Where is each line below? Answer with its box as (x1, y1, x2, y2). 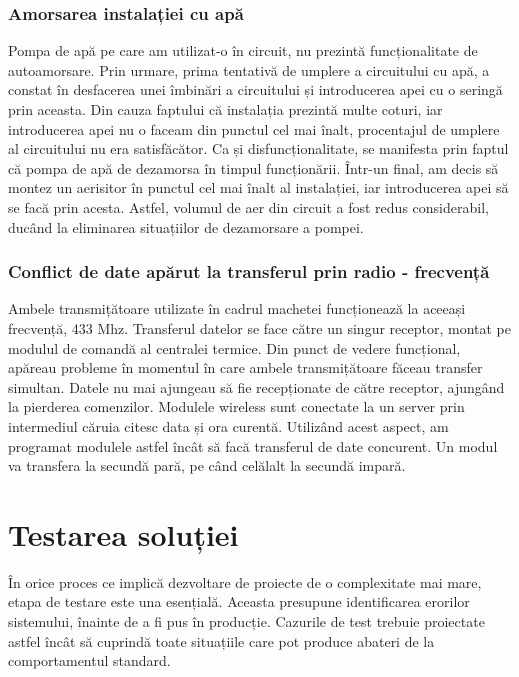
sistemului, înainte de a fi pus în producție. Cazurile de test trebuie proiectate (8, 611, 485, 632)
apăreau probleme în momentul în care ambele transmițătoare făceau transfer (8, 357, 483, 378)
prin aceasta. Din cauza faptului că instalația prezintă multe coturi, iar (8, 99, 443, 119)
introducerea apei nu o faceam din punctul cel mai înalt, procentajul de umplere (8, 118, 500, 139)
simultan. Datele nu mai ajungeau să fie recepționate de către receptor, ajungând (8, 376, 505, 397)
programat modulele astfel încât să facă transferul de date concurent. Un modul (8, 435, 498, 456)
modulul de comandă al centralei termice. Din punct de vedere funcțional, (8, 337, 461, 358)
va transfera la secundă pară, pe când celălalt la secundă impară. (8, 455, 406, 476)
